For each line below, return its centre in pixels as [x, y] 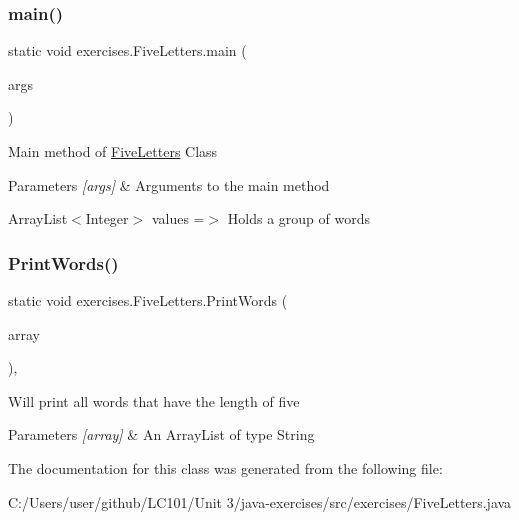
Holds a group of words [298, 218]
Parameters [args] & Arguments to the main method [169, 184]
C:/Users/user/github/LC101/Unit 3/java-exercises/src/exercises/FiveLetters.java [260, 501]
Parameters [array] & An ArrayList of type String [161, 434]
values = [178, 218]
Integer [107, 218]
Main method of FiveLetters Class [113, 151]
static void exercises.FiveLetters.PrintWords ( [148, 300]
